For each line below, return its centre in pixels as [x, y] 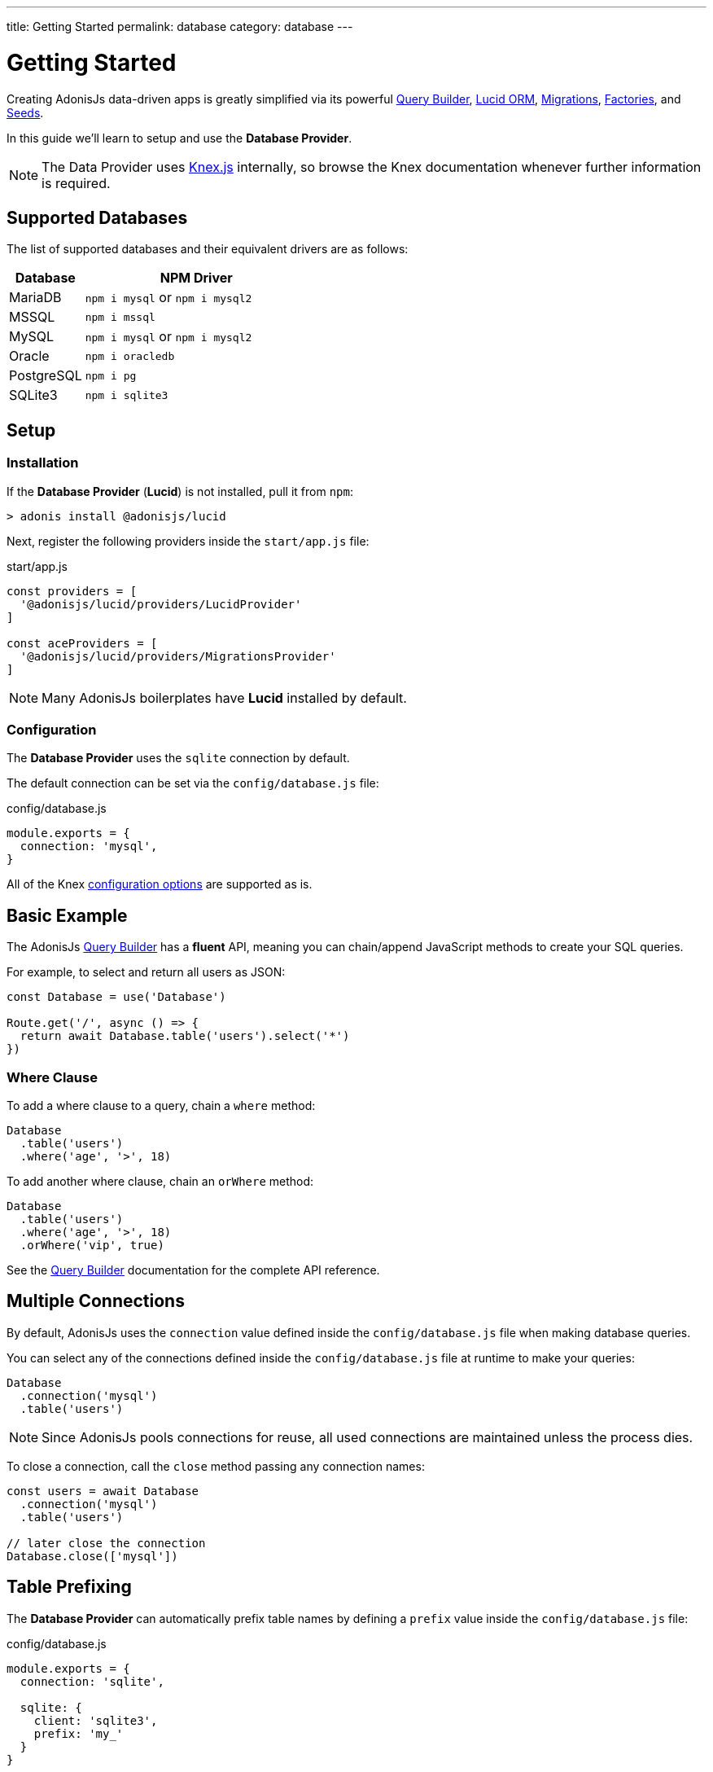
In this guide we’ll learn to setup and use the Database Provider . [179, 138]
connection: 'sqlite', [92, 1681]
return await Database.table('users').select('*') [185, 1036]
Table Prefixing [69, 1587]
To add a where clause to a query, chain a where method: [161, 1105]
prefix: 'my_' [79, 1733]
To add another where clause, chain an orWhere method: [160, 1181]
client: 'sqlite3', [96, 1720]
